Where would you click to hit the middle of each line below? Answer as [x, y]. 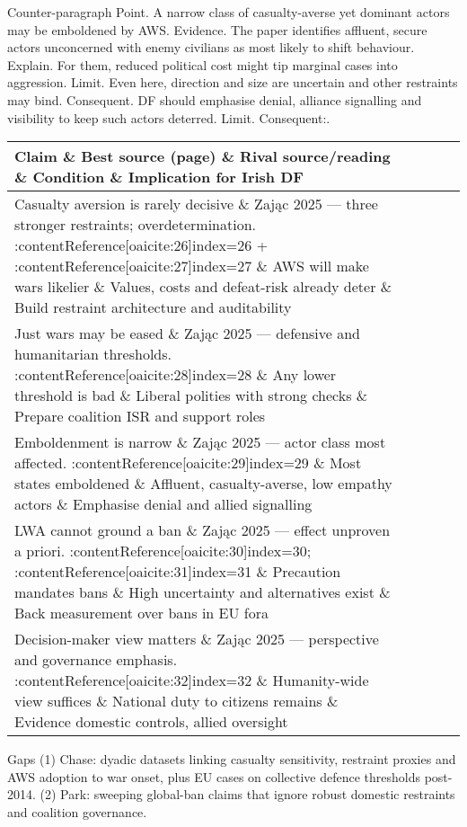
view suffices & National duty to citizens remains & [176, 701]
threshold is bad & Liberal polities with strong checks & [191, 396]
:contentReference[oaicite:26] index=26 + [141, 245]
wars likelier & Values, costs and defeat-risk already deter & [203, 287]
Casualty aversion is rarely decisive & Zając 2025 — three [196, 204]
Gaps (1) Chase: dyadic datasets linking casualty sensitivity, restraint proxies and [232, 759]
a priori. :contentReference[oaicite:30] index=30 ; [163, 551]
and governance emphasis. [96, 660]
